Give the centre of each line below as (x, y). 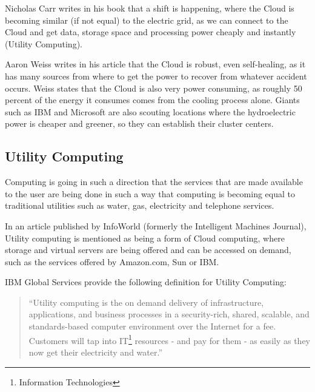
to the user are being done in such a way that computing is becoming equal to (150, 193)
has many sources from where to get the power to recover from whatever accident (156, 76)
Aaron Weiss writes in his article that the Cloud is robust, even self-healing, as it (155, 64)
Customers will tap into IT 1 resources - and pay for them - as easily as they (169, 339)
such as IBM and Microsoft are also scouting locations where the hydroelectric (150, 111)
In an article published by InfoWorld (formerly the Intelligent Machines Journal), (156, 225)
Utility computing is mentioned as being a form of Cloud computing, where (145, 238)
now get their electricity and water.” (96, 352)
